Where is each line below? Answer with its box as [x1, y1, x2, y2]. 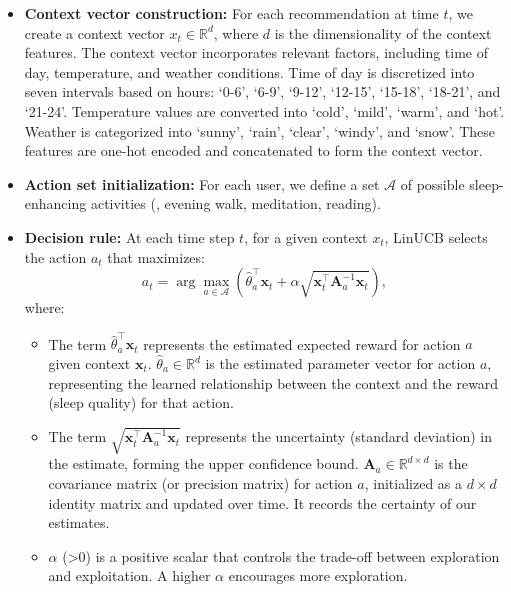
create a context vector [24, 22, 165, 43]
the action [24, 246, 87, 267]
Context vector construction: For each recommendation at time [24, 3, 439, 23]
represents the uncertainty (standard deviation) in [185, 426, 492, 447]
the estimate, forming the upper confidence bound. [48, 453, 359, 474]
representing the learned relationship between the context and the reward [48, 372, 499, 393]
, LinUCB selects [384, 226, 488, 247]
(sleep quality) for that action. [48, 392, 234, 413]
